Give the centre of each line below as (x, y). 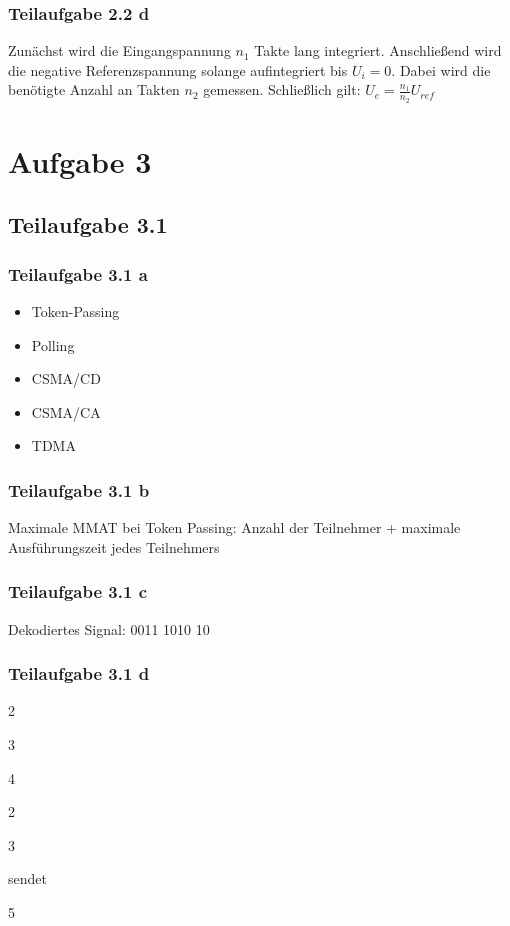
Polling (53, 344)
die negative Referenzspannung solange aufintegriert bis (178, 69)
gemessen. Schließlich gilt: (282, 89)
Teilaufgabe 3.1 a (78, 273)
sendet (27, 878)
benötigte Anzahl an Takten (94, 89)
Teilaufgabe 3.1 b (79, 489)
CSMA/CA (66, 411)
